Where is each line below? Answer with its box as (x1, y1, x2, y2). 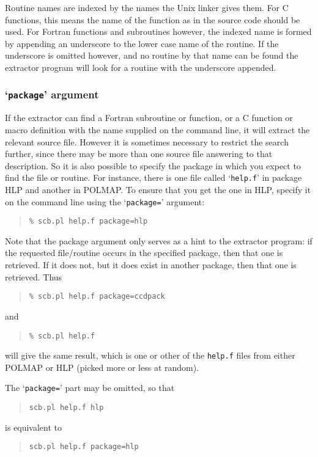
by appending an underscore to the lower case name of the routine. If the (5, 37, 279, 49)
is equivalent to (5, 420, 62, 433)
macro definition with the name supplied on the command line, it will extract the (5, 123, 310, 136)
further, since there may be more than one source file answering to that (5, 147, 273, 160)
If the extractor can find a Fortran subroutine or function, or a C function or (5, 111, 293, 124)
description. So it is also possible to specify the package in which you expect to (5, 159, 301, 172)
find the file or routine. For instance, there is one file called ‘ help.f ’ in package (5, 171, 302, 184)
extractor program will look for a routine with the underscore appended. (5, 60, 276, 73)
